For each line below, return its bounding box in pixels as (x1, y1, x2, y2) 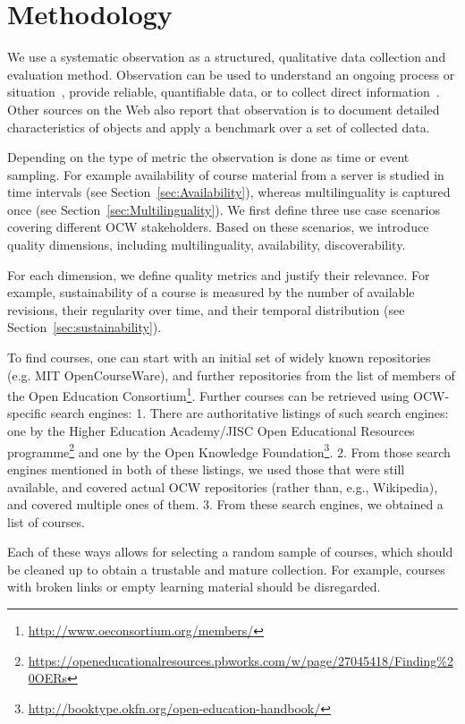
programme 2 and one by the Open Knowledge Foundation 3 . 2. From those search (7, 439, 451, 461)
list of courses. (7, 512, 85, 531)
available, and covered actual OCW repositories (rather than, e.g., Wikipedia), (7, 477, 438, 496)
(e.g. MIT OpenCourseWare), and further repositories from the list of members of (7, 365, 455, 384)
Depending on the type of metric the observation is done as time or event (7, 148, 410, 166)
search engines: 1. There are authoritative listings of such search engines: (50, 404, 449, 422)
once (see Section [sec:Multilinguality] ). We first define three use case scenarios (7, 200, 441, 218)
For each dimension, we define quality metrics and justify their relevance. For (7, 265, 430, 284)
